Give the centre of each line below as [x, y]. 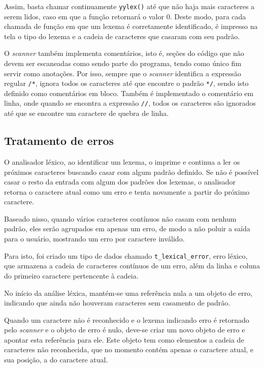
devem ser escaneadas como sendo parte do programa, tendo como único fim [123, 63]
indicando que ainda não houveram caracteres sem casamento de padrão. [117, 303]
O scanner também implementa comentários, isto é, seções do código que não [124, 53]
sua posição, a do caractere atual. [56, 360]
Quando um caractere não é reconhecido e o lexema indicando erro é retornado [127, 319]
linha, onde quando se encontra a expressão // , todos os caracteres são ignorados [130, 103]
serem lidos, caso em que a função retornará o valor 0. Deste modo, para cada [125, 16]
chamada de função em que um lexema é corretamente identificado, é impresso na [131, 26]
